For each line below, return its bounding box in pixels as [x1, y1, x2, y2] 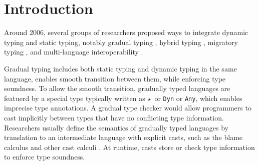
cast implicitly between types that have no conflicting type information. [4, 112, 224, 122]
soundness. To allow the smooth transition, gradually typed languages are [4, 83, 230, 93]
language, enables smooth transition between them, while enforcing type [4, 73, 226, 83]
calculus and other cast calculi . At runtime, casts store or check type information [4, 141, 255, 152]
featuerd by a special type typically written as [4, 92, 145, 103]
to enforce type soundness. [4, 151, 85, 162]
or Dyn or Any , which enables [154, 92, 242, 103]
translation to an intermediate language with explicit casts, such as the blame [4, 132, 243, 142]
